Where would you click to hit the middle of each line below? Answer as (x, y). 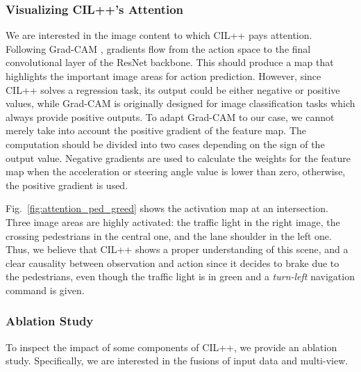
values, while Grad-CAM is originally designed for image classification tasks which (180, 103)
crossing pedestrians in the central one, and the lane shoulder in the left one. (169, 235)
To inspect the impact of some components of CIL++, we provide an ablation (171, 347)
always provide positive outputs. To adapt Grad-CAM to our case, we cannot (170, 116)
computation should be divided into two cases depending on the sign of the (165, 144)
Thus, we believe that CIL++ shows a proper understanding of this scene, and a (177, 249)
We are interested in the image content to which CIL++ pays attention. (159, 35)
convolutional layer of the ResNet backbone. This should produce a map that (170, 62)
